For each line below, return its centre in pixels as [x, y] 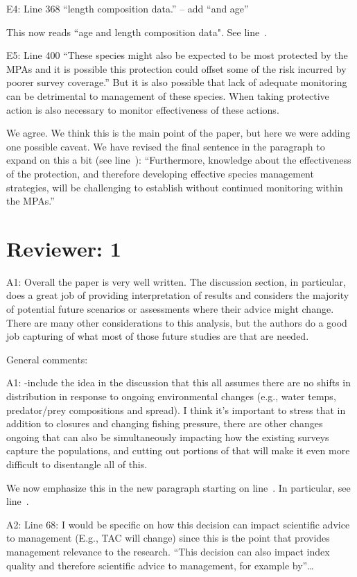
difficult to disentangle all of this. [77, 464]
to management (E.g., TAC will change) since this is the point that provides [168, 538]
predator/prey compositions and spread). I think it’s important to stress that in [176, 410]
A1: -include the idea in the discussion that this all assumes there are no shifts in [178, 382]
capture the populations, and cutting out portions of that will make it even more [178, 450]
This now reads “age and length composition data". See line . [137, 32]
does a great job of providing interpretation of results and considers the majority [178, 295]
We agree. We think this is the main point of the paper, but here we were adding [178, 133]
